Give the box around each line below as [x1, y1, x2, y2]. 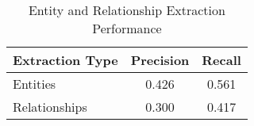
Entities [13, 74, 56, 93]
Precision [130, 51, 190, 69]
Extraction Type [13, 51, 118, 69]
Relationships [13, 97, 87, 116]
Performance [92, 19, 162, 37]
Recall [202, 51, 241, 69]
